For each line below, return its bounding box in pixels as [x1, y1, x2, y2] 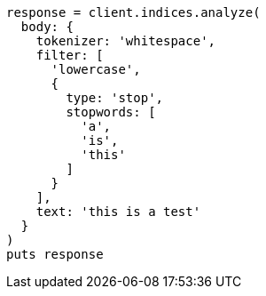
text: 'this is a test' [35, 204, 201, 219]
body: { [20, 20, 74, 34]
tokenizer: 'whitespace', [35, 34, 216, 48]
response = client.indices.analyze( [6, 5, 261, 20]
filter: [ [35, 48, 104, 62]
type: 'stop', [66, 91, 164, 105]
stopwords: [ [66, 105, 156, 119]
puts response [6, 247, 104, 261]
